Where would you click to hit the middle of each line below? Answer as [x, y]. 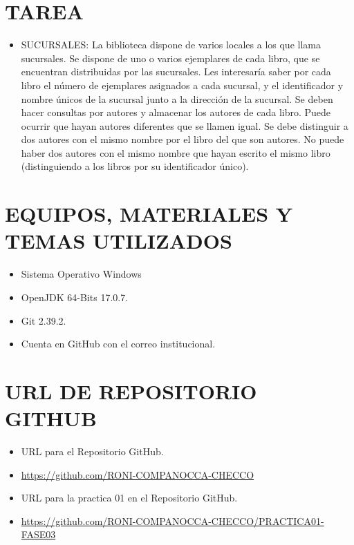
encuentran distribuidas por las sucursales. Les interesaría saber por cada [176, 71]
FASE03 [38, 534]
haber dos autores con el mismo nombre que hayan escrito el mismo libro [176, 152]
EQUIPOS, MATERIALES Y [149, 214]
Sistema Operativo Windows [81, 274]
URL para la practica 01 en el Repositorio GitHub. [129, 498]
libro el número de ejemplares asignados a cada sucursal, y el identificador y [182, 85]
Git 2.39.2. [44, 320]
